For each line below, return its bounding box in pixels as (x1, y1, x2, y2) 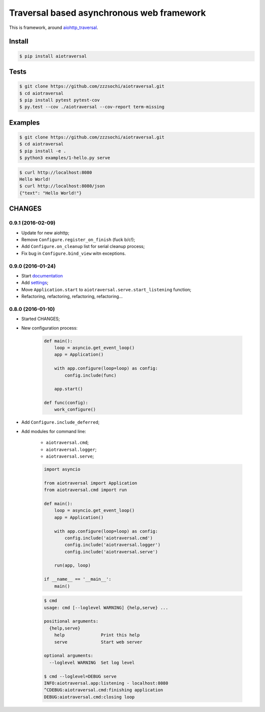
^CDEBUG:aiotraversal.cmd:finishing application (44, 687, 163, 693)
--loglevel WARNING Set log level (49, 659, 135, 665)
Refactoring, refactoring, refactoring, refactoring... (21, 294, 123, 300)
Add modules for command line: (21, 428, 86, 434)
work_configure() (54, 407, 96, 412)
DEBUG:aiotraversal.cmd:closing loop (44, 694, 135, 700)
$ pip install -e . (19, 148, 66, 154)
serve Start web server (54, 639, 142, 645)
